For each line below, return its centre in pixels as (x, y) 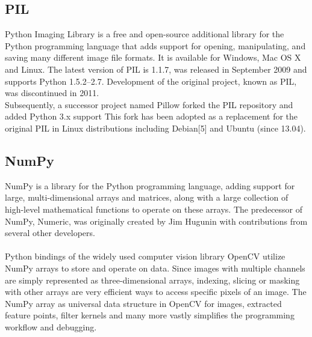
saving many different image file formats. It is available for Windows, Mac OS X (153, 57)
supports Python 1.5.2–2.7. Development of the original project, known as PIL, (151, 81)
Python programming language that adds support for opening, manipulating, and (155, 45)
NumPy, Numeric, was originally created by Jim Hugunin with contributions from (156, 221)
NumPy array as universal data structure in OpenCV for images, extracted (143, 303)
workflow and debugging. (51, 326)
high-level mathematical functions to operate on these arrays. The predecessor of (154, 209)
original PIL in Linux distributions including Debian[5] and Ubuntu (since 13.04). (155, 128)
